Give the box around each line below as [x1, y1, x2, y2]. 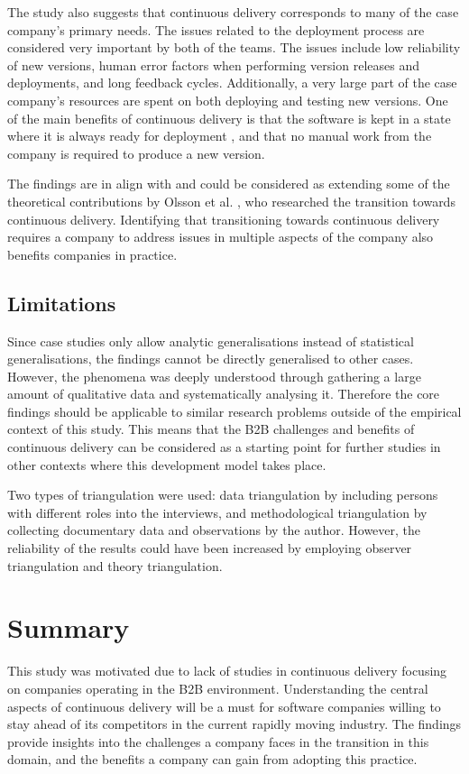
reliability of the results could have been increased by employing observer [7, 539, 412, 557]
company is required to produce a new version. [7, 143, 265, 162]
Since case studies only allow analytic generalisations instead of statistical [7, 331, 414, 350]
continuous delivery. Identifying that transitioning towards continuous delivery [7, 209, 440, 228]
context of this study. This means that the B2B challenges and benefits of [7, 419, 415, 438]
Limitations [7, 289, 116, 317]
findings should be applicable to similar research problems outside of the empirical [7, 401, 462, 420]
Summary [7, 609, 130, 646]
